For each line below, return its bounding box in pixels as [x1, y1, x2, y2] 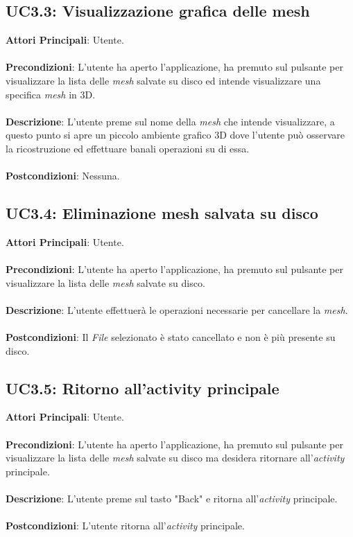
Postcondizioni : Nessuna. [6, 168, 120, 183]
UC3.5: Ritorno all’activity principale [6, 377, 279, 398]
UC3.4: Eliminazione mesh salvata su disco [6, 202, 318, 224]
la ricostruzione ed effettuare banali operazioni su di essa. [6, 141, 250, 155]
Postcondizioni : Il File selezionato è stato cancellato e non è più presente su [6, 330, 336, 344]
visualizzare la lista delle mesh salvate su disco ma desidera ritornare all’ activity [6, 450, 345, 465]
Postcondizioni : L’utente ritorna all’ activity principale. [6, 518, 245, 533]
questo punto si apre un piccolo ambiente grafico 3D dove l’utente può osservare [6, 127, 345, 142]
